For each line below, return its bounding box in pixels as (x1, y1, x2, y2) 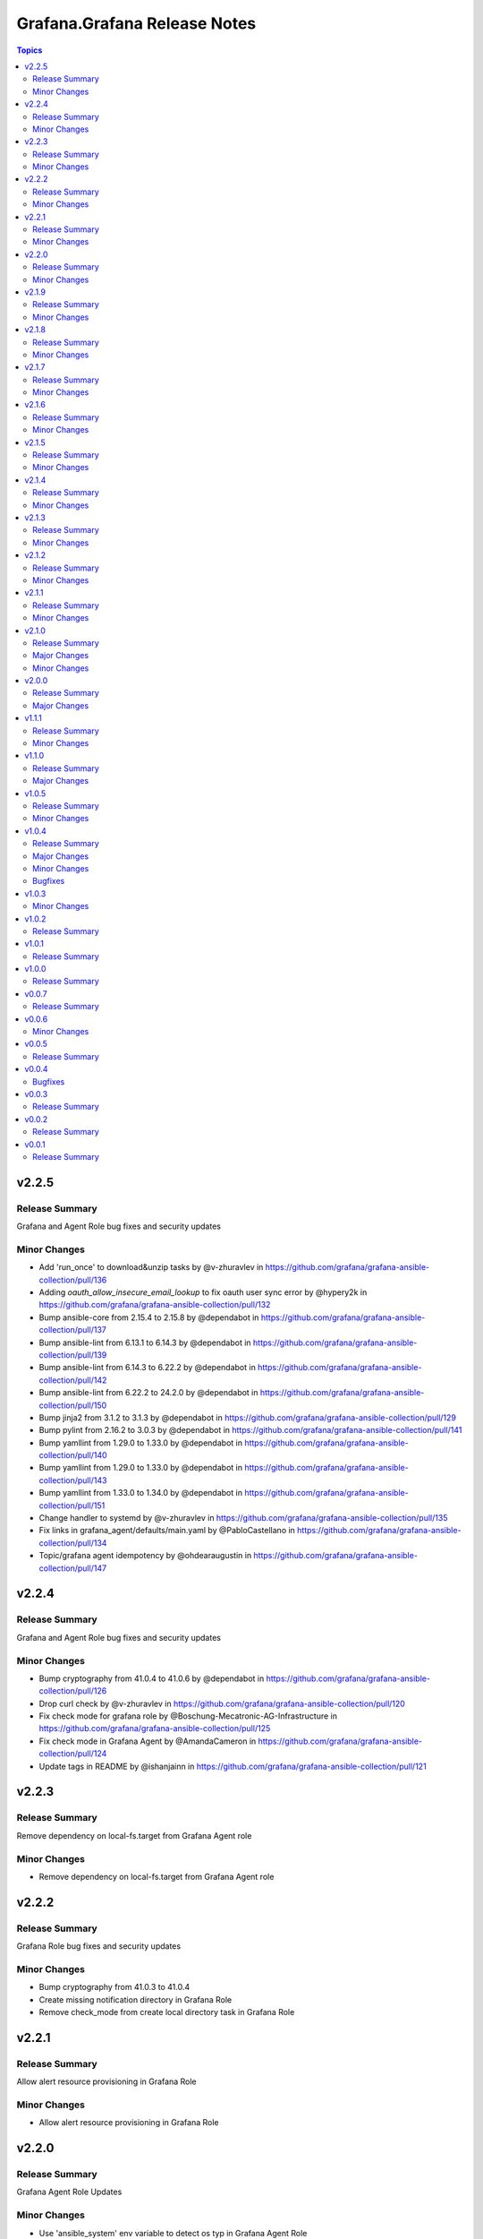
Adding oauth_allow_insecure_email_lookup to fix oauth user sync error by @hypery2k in (38, 1287, 368, 1298)
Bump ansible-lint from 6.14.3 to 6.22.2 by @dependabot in (38, 1362, 257, 1373)
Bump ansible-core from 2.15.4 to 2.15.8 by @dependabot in (38, 1312, 259, 1323)
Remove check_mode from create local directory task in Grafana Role (38, 2007, 295, 2017)
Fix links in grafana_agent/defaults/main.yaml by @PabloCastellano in (38, 1525, 295, 1536)
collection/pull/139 (38, 1349, 107, 1360)
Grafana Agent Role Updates (16, 2186, 123, 2198)
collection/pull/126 (38, 1686, 107, 1696)
